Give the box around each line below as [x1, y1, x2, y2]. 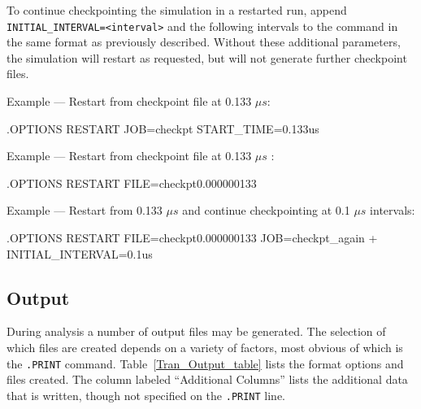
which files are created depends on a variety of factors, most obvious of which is [7, 338, 403, 355]
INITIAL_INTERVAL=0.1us [7, 245, 153, 262]
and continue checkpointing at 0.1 [182, 202, 350, 219]
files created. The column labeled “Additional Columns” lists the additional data [7, 371, 408, 388]
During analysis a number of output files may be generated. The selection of [7, 323, 386, 340]
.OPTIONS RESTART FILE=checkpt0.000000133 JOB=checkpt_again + [7, 229, 378, 246]
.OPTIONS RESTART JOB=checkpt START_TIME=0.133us [7, 120, 319, 137]
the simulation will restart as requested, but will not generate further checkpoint [7, 49, 407, 66]
